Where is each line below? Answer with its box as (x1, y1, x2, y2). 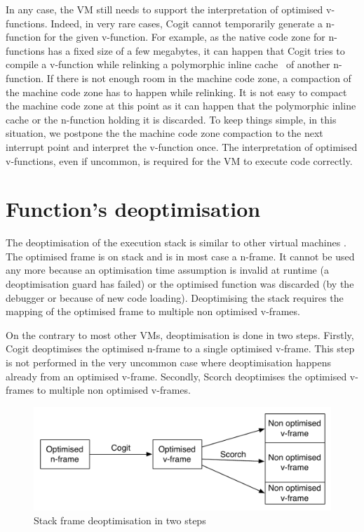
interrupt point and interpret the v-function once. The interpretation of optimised (6, 139, 358, 154)
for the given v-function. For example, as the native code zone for (43, 29, 325, 44)
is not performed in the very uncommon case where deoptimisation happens (6, 355, 332, 369)
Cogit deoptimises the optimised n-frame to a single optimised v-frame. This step (6, 341, 355, 356)
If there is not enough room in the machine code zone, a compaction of (46, 70, 351, 85)
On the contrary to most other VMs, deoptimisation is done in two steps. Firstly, (6, 327, 354, 342)
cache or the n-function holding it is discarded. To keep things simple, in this (6, 112, 337, 126)
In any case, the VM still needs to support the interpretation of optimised (6, 2, 323, 16)
